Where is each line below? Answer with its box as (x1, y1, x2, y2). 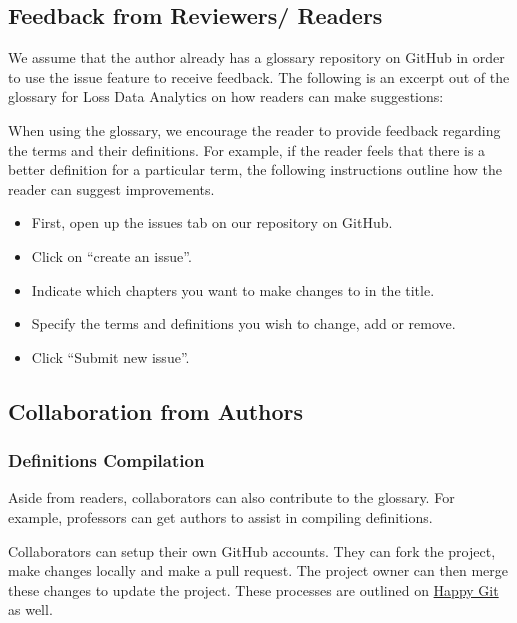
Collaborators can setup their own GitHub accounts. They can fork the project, (8, 540, 496, 561)
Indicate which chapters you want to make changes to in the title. (31, 279, 435, 300)
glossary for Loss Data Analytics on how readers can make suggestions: (8, 86, 444, 107)
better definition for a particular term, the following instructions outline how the (8, 159, 502, 180)
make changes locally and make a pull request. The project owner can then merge (8, 560, 508, 581)
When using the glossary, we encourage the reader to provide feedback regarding (8, 119, 501, 140)
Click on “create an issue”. (31, 245, 192, 266)
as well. (8, 599, 53, 620)
